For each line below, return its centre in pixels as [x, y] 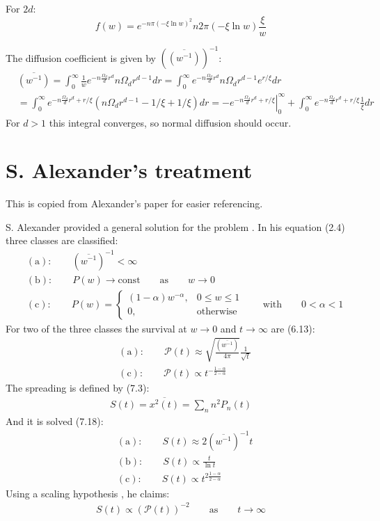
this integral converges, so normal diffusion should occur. [170, 122]
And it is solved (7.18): [55, 420]
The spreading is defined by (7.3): [78, 388]
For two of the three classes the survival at [96, 328]
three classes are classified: [62, 240]
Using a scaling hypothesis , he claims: [88, 493]
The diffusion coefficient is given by [81, 57]
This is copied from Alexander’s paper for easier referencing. [134, 203]
